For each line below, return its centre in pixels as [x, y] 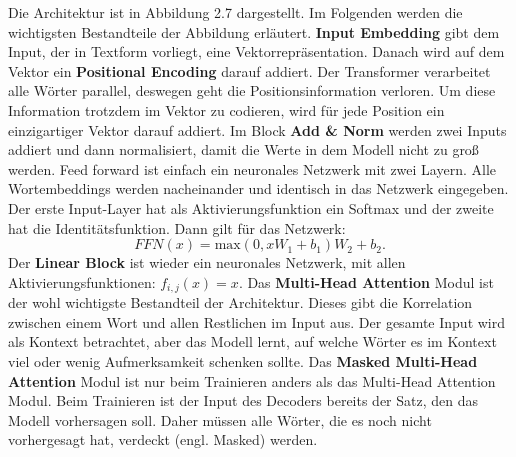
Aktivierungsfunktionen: [82, 281]
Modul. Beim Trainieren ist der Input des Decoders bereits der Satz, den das [243, 400]
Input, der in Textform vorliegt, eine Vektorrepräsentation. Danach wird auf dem [256, 51]
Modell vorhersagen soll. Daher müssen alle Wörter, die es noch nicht [220, 419]
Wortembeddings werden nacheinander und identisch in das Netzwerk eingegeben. [258, 188]
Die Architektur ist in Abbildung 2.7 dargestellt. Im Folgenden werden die [235, 12]
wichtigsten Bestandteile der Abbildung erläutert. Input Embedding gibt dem [254, 31]
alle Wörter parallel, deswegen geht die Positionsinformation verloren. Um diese [252, 90]
